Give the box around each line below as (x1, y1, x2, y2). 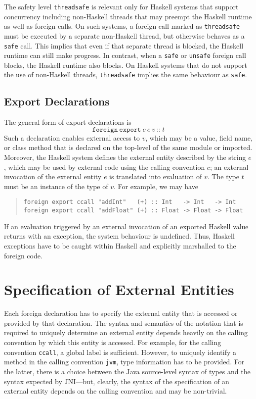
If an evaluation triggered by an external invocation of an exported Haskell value (4, 221, 249, 231)
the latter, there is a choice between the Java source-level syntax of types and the (4, 366, 251, 376)
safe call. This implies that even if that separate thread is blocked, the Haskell (4, 40, 244, 50)
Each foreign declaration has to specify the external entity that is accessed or (4, 308, 238, 318)
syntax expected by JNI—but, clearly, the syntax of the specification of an (4, 376, 229, 386)
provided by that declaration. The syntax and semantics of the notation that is (4, 317, 243, 328)
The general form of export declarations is (4, 117, 131, 127)
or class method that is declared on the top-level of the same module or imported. (4, 142, 253, 152)
